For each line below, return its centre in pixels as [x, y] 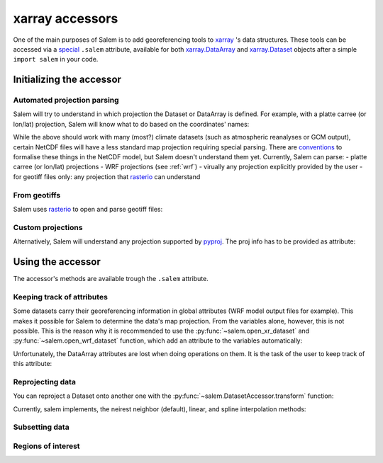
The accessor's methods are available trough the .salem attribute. [111, 279]
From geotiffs [37, 195]
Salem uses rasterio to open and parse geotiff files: [88, 209]
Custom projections [48, 227]
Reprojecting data [44, 382]
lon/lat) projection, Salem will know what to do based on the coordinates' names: [131, 124]
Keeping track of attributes [60, 297]
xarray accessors [66, 18]
